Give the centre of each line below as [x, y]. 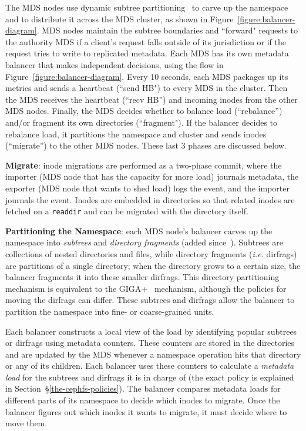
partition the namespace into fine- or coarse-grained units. [110, 311]
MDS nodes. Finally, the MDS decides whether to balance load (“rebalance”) [144, 111]
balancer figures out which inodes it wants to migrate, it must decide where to [146, 411]
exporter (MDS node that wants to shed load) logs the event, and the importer [147, 188]
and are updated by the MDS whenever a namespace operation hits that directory [153, 354]
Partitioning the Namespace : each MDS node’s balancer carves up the [139, 230]
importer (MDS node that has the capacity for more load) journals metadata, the [152, 176]
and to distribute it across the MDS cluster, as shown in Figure [120, 18]
